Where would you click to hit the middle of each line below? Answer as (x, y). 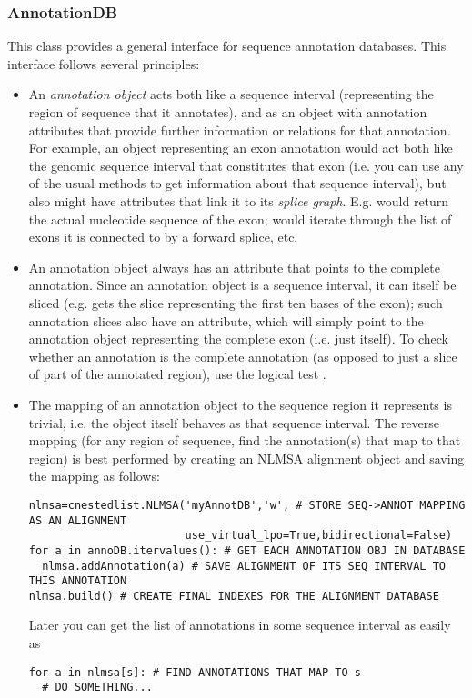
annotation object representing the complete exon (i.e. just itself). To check (238, 339)
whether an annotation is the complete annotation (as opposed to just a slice (243, 356)
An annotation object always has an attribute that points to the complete (234, 267)
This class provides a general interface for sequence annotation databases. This (227, 46)
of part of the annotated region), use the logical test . (177, 374)
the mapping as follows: (94, 476)
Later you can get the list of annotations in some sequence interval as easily (240, 625)
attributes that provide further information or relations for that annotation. (240, 130)
